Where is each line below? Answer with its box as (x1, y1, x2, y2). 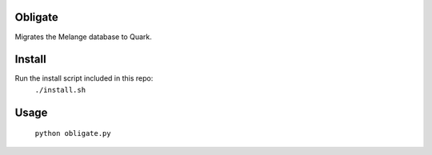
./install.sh (34, 85, 86, 94)
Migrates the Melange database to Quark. (14, 32, 152, 42)
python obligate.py (34, 129, 111, 138)
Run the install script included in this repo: (14, 74, 154, 83)
